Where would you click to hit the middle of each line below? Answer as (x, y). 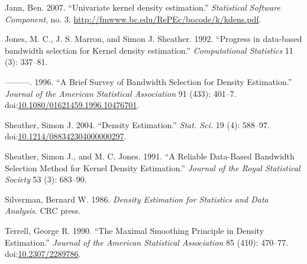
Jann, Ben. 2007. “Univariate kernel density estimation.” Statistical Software (143, 7)
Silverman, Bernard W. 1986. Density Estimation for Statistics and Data (137, 199)
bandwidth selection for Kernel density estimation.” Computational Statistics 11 (149, 50)
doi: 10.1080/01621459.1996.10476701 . (72, 105)
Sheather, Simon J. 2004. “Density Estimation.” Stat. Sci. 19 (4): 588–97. (137, 124)
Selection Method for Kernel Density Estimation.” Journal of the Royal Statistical (153, 167)
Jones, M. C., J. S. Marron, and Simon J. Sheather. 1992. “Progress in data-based (153, 39)
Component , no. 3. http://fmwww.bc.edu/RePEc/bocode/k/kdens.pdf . (133, 19)
